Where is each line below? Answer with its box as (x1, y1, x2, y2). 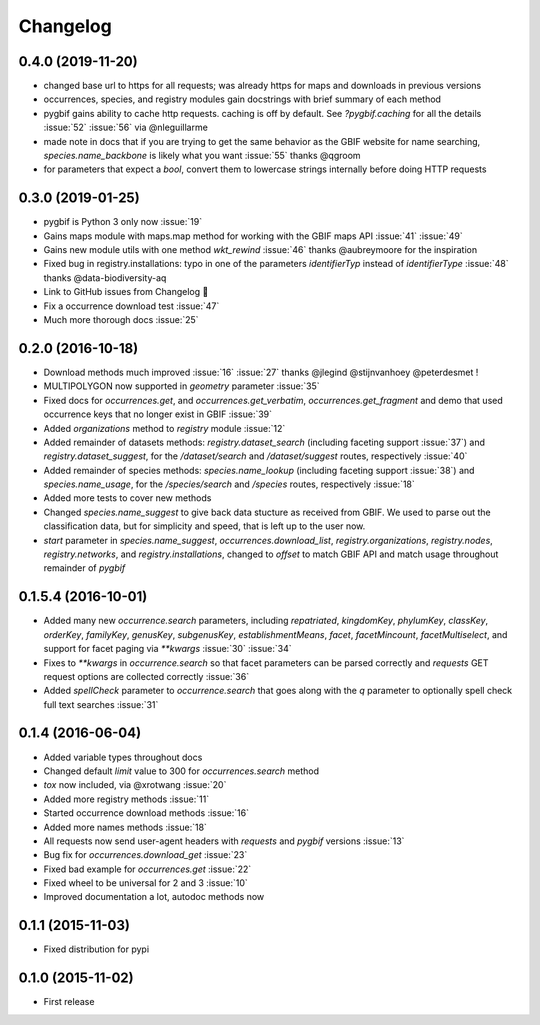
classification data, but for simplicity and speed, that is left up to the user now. (43, 520, 366, 532)
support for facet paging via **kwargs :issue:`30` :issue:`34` (43, 643, 292, 655)
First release (43, 996, 95, 1008)
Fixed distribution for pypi (43, 943, 150, 955)
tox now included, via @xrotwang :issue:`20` (43, 779, 227, 791)
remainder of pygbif (43, 562, 126, 574)
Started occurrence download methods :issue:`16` (43, 807, 250, 819)
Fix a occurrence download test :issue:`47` (43, 300, 220, 312)
